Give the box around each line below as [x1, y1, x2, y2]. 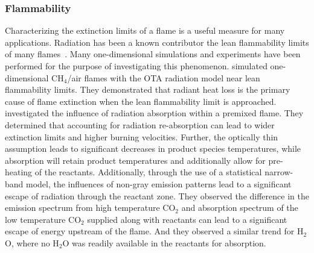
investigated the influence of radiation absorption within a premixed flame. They [5, 107, 304, 119]
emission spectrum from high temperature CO [5, 201, 176, 214]
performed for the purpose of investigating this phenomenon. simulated [5, 60, 268, 72]
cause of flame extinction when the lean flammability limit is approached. [5, 95, 277, 107]
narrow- [264, 166, 293, 178]
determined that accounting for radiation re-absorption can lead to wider [5, 118, 275, 131]
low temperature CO [5, 213, 82, 225]
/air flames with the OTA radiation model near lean [67, 71, 260, 84]
